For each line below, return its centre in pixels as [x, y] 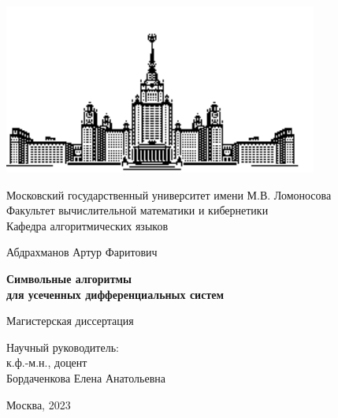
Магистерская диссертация [70, 321]
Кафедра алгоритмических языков [87, 225]
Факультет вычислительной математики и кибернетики [137, 210]
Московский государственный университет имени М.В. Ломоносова [169, 194]
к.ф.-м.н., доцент [47, 362]
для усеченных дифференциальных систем [115, 294]
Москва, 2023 [39, 404]
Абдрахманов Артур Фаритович [82, 252]
